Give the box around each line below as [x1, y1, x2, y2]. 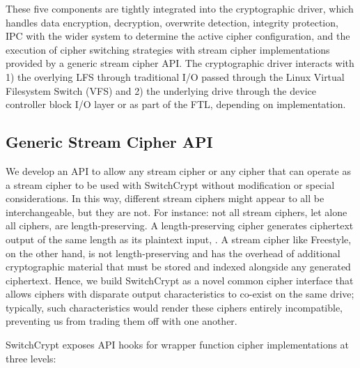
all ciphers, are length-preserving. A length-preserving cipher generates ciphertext [6, 218, 354, 233]
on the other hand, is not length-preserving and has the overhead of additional [6, 245, 341, 260]
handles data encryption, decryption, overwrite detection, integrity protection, [6, 15, 338, 29]
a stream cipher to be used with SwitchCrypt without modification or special [6, 177, 335, 192]
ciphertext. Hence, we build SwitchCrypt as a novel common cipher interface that [6, 273, 354, 287]
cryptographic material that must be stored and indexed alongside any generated [6, 259, 351, 274]
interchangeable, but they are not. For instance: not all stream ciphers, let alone [6, 204, 347, 219]
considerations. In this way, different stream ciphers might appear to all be [6, 191, 324, 206]
